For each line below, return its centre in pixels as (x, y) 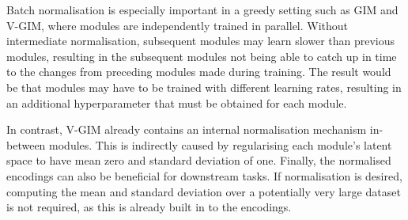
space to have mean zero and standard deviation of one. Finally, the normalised (199, 160)
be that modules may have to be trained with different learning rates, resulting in (204, 87)
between (26, 144)
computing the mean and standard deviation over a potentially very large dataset (204, 191)
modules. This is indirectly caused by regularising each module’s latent (221, 144)
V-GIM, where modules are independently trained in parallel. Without (178, 25)
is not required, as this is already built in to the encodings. (149, 207)
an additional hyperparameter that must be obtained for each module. (177, 102)
